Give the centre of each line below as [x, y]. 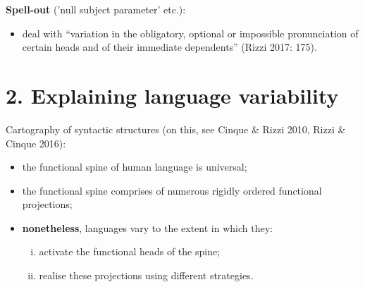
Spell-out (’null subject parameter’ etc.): [96, 9]
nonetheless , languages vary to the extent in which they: [147, 227]
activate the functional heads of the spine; [130, 251]
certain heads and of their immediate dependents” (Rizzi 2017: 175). [169, 47]
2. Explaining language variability [172, 95]
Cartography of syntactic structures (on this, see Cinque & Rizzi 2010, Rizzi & [176, 129]
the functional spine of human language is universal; [135, 167]
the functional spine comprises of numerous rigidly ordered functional [172, 190]
